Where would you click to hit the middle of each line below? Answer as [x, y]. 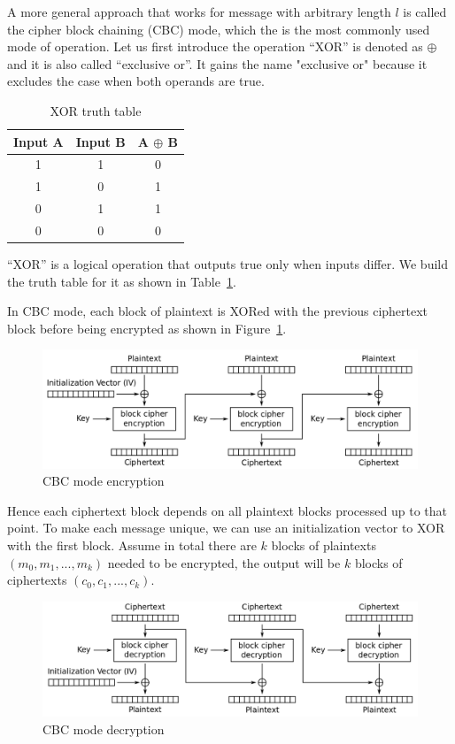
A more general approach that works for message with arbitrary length [199, 12]
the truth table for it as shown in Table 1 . [122, 281]
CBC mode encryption [104, 481]
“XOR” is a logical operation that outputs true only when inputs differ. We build [227, 264]
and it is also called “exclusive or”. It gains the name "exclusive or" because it [217, 63]
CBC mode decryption [104, 729]
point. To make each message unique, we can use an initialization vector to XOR [226, 528]
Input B [100, 141]
